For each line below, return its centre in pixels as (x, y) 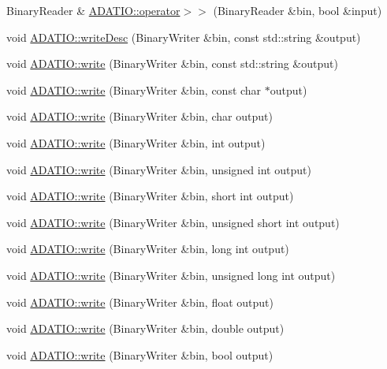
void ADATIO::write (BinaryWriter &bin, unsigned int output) (159, 169)
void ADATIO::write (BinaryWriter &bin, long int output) (148, 249)
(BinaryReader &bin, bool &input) (298, 10)
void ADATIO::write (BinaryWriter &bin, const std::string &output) (172, 63)
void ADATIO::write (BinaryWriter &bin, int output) (136, 142)
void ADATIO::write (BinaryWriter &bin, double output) (145, 328)
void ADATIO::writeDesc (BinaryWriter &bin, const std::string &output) (184, 37)
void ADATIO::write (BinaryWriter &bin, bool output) (140, 354)
